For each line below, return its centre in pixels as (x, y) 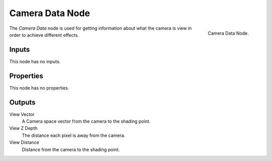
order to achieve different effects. (44, 35)
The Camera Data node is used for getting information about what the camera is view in (100, 28)
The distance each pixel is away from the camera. (74, 135)
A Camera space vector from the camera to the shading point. (86, 121)
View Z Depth (23, 128)
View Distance (24, 142)
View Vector (22, 114)
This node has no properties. (39, 88)
